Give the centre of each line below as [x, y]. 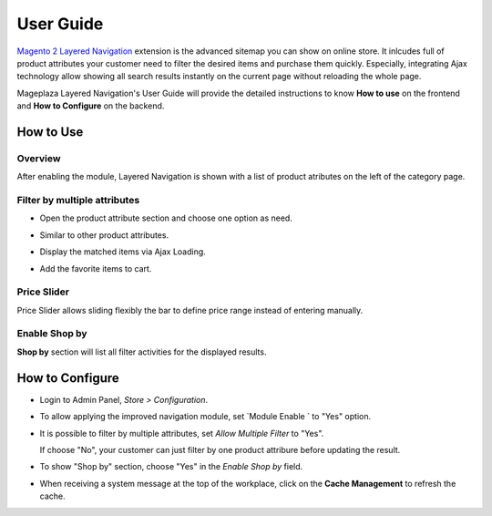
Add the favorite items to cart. [96, 268]
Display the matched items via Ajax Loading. [123, 252]
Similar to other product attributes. [104, 235]
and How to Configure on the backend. [91, 106]
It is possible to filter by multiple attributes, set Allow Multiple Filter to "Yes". [182, 433]
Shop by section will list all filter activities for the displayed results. [142, 352]
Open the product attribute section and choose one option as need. [166, 218]
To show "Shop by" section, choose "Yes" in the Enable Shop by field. [171, 467]
